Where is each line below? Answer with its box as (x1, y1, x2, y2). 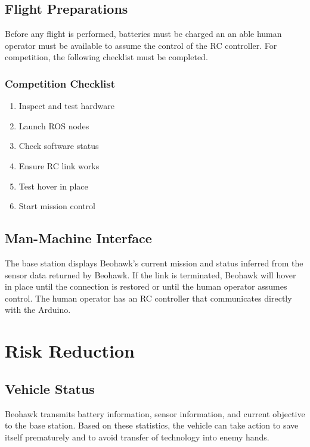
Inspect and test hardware (18, 100, 114, 112)
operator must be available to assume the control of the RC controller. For (5, 39, 277, 51)
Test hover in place (18, 179, 88, 192)
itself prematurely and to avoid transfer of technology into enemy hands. (5, 430, 269, 443)
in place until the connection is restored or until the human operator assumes (5, 280, 287, 293)
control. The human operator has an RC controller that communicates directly (5, 291, 292, 304)
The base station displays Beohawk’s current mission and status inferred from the (5, 256, 303, 269)
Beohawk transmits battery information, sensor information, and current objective (5, 407, 305, 420)
